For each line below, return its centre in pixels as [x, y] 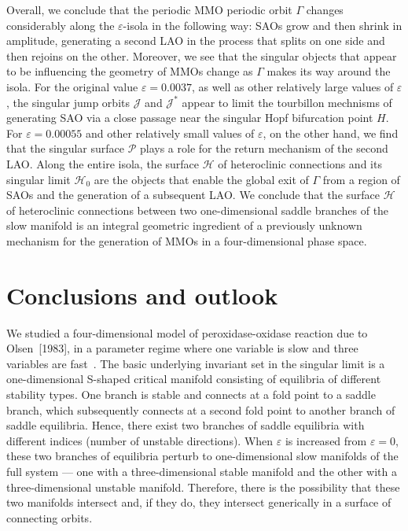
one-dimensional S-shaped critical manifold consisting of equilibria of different [194, 379]
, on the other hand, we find [331, 133]
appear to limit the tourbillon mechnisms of [287, 102]
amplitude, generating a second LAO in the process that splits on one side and [196, 41]
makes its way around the [329, 71]
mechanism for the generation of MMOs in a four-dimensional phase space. [187, 240]
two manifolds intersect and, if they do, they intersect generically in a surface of [199, 502]
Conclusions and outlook [142, 295]
